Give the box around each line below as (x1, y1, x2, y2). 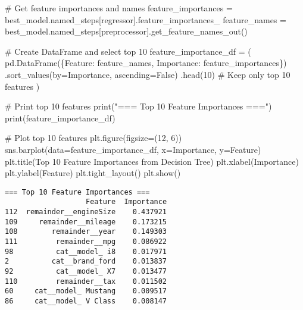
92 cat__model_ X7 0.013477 (5, 267, 167, 275)
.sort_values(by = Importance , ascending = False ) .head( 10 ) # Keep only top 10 (5, 68, 290, 80)
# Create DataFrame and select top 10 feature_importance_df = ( (5, 45, 251, 57)
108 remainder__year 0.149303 (5, 227, 167, 236)
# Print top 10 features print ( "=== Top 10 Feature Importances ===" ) (5, 100, 272, 112)
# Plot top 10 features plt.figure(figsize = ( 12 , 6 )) (5, 131, 182, 144)
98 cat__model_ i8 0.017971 (5, 247, 167, 256)
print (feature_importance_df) (5, 111, 115, 124)
